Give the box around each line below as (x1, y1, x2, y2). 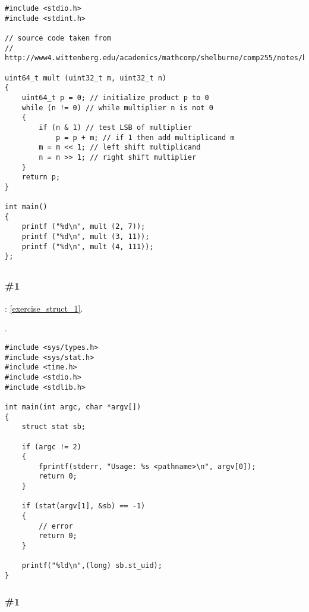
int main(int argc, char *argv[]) (5, 402, 141, 411)
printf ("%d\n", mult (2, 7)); (21, 222, 146, 231)
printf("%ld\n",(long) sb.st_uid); (21, 561, 162, 570)
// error (39, 521, 73, 530)
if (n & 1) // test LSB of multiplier (39, 123, 192, 132)
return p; (21, 173, 61, 182)
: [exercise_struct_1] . (5, 302, 83, 314)
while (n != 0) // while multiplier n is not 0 (21, 103, 213, 112)
